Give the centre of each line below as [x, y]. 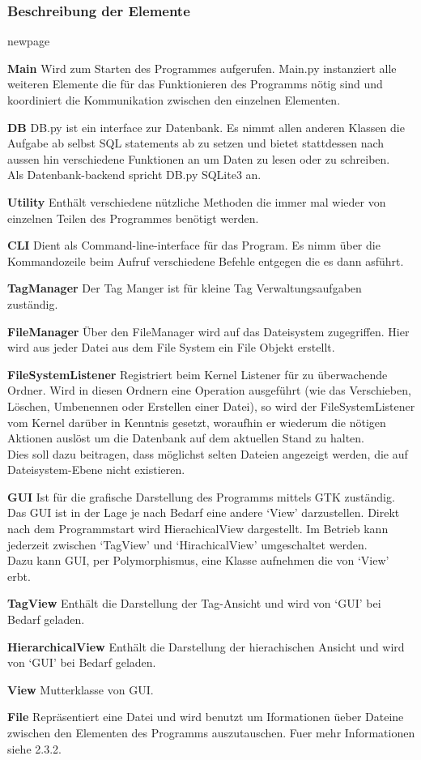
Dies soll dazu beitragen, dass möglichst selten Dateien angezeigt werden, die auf [208, 453]
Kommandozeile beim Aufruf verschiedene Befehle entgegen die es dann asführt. [206, 260]
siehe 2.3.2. [34, 748]
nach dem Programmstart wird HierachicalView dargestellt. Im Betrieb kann [198, 529]
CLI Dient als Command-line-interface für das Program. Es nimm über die [194, 245]
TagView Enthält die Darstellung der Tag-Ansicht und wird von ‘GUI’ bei [194, 603]
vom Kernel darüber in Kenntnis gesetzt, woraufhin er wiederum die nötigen [197, 422]
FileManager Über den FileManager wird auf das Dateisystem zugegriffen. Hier [208, 331]
